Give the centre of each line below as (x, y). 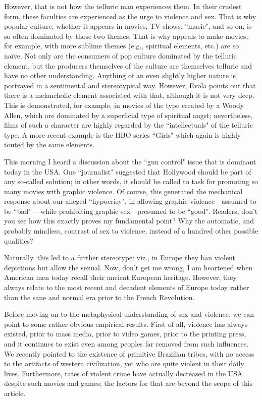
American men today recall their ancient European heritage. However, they (120, 277)
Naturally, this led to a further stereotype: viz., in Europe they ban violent (120, 258)
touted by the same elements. (49, 145)
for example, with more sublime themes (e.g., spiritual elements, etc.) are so (122, 46)
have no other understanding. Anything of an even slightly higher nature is (120, 75)
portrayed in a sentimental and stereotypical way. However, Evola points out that (130, 85)
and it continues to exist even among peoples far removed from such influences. (126, 344)
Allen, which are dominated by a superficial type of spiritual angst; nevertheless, (128, 115)
